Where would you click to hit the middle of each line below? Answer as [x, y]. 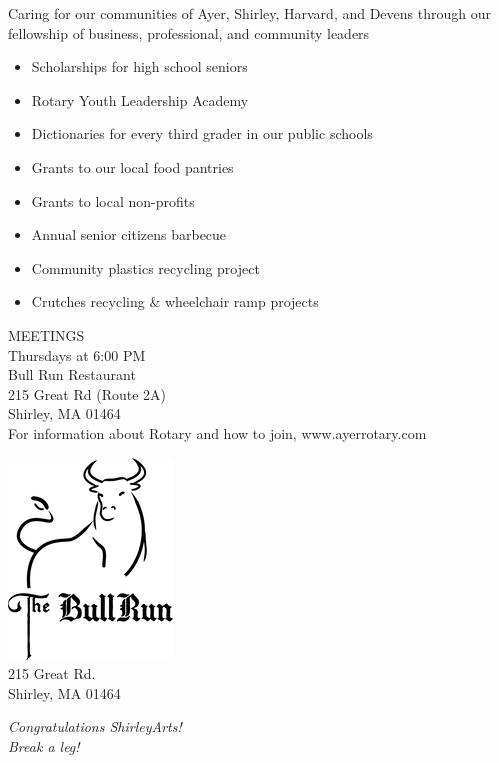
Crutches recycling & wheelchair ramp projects [175, 301]
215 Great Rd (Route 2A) [87, 393]
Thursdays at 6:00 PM [77, 354]
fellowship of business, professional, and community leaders [189, 32]
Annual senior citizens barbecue [129, 234]
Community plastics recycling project [145, 267]
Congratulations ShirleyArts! [95, 726]
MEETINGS [46, 334]
